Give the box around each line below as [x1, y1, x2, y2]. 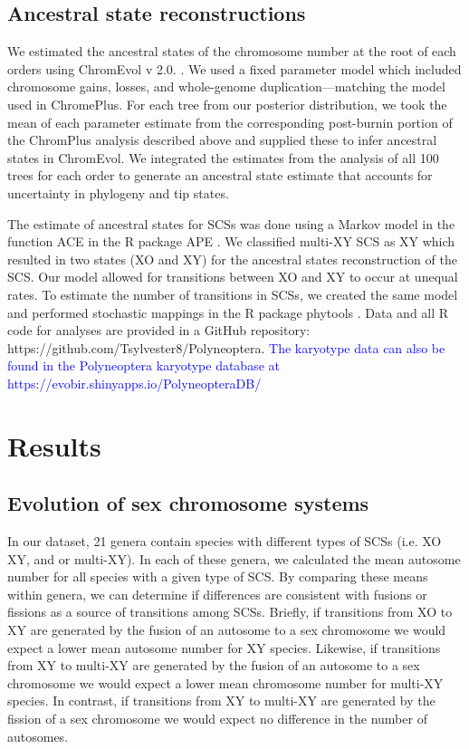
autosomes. [7, 726, 69, 745]
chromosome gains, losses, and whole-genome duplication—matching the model [7, 77, 445, 96]
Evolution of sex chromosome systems [7, 489, 369, 517]
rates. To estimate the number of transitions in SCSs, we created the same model [7, 284, 458, 303]
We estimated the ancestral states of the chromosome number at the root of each [7, 42, 456, 61]
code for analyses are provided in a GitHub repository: [7, 321, 311, 340]
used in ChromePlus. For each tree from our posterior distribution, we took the [7, 94, 447, 113]
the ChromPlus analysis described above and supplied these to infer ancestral [7, 130, 437, 149]
